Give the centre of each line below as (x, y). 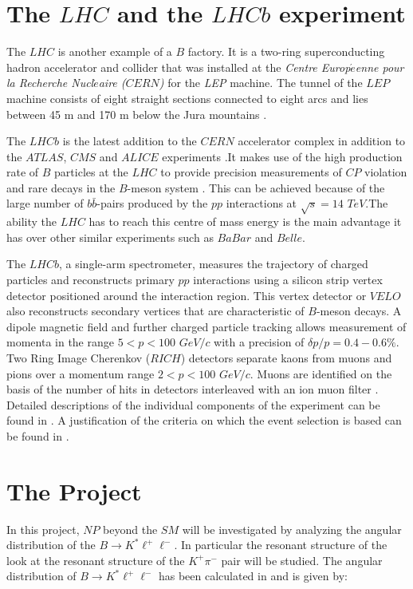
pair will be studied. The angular (302, 560)
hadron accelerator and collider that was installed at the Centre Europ (179, 67)
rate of (23, 172)
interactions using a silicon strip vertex (288, 280)
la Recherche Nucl (50, 83)
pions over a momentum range (81, 373)
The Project (74, 490)
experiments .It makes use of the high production (282, 156)
